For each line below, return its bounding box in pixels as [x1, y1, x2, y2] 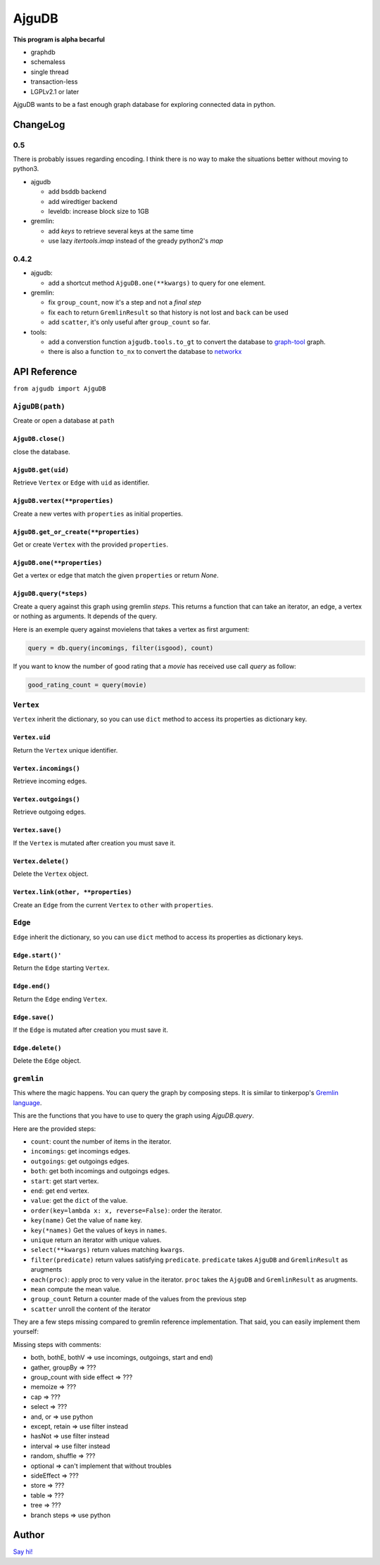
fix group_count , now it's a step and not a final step [48, 298, 202, 307]
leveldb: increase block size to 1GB [48, 207, 149, 215]
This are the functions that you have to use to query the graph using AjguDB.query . [13, 1111, 255, 1120]
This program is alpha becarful [13, 35, 105, 44]
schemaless [30, 58, 66, 66]
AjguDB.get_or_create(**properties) [13, 528, 140, 536]
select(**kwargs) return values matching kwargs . [30, 1246, 185, 1254]
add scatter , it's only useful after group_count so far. [48, 318, 211, 326]
